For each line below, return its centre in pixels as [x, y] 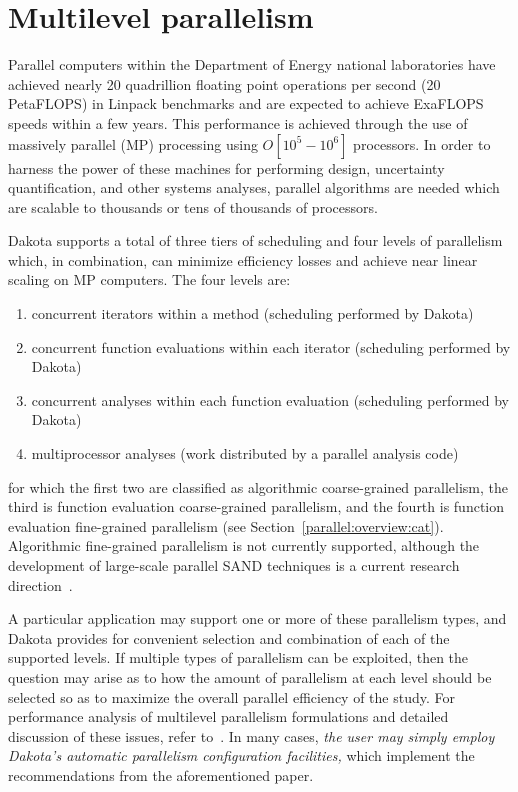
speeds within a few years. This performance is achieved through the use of [238, 122]
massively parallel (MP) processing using [133, 143]
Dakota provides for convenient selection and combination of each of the [229, 637]
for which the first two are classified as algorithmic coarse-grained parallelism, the [258, 486]
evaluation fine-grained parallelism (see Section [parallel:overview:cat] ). [226, 525]
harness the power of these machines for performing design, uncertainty [226, 167]
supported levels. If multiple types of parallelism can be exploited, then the [238, 657]
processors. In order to [422, 143]
